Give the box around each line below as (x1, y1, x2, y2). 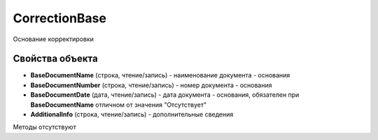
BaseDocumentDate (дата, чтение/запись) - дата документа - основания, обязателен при (30, 91, 300, 99)
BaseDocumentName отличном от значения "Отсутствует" (30, 100, 206, 109)
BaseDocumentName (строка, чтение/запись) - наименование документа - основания (30, 71, 290, 79)
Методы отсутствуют (13, 123, 76, 132)
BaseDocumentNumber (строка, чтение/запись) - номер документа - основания (30, 81, 272, 89)
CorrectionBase (13, 10, 106, 26)
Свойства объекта (13, 53, 98, 65)
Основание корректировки (13, 35, 94, 43)
